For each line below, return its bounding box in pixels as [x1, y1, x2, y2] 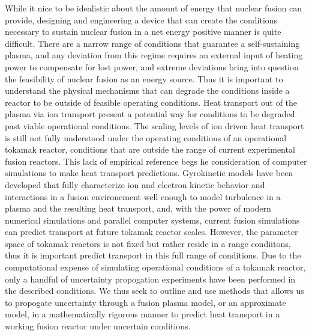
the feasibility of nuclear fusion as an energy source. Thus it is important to [5, 72, 283, 85]
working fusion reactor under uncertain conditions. [5, 320, 191, 332]
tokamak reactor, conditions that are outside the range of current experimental [5, 143, 295, 156]
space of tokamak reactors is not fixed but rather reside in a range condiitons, [5, 237, 291, 249]
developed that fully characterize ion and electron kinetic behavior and [5, 178, 265, 191]
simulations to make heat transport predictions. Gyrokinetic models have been [5, 166, 293, 179]
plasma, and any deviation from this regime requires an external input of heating [5, 49, 303, 61]
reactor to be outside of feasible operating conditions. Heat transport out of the [5, 96, 298, 108]
